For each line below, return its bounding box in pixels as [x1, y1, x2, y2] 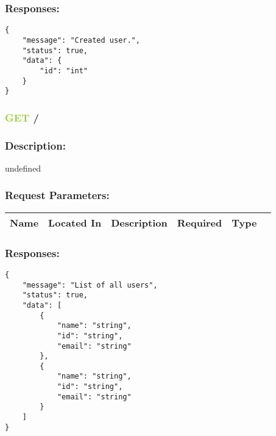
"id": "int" [40, 66, 88, 75]
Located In [48, 215, 102, 230]
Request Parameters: [5, 187, 110, 203]
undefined [5, 161, 41, 174]
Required [177, 215, 222, 230]
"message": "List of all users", [22, 280, 158, 289]
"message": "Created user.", [22, 35, 140, 45]
